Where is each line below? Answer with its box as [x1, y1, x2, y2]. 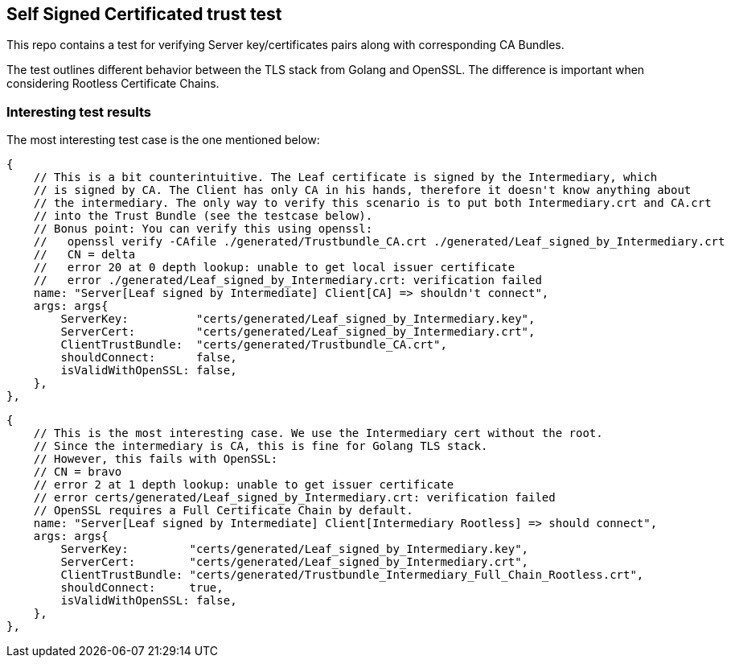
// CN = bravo [33, 465, 122, 479]
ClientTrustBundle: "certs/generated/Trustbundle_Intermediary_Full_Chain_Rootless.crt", [60, 568, 644, 582]
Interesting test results [6, 103, 152, 120]
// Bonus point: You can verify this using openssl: [33, 222, 373, 236]
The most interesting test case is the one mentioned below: [6, 133, 320, 147]
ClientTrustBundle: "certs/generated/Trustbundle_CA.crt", [60, 338, 447, 352]
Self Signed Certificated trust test [6, 4, 282, 24]
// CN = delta [33, 248, 136, 262]
